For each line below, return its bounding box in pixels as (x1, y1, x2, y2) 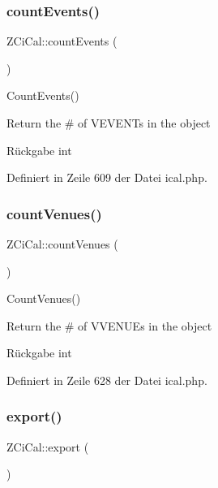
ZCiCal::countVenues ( (6, 235, 118, 252)
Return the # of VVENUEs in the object (6, 317, 212, 334)
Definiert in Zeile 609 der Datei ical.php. (6, 169, 207, 186)
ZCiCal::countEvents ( (6, 32, 118, 50)
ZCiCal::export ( (6, 438, 89, 455)
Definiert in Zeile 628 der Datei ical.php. (6, 371, 207, 388)
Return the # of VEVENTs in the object (6, 114, 211, 131)
